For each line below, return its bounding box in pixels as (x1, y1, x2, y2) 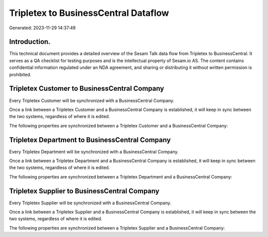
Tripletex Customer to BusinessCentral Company (9, 84, 164, 93)
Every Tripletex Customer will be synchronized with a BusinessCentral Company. (9, 97, 175, 104)
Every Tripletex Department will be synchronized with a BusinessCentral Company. (9, 149, 179, 155)
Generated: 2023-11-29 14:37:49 (9, 25, 76, 31)
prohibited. (9, 71, 32, 77)
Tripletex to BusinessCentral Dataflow (9, 7, 169, 18)
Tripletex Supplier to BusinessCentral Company (9, 186, 160, 195)
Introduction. (9, 38, 51, 46)
